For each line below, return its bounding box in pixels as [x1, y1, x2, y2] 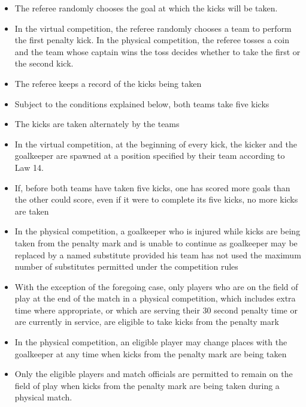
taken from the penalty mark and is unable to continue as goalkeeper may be [14, 236, 298, 249]
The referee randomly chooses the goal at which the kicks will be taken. [14, 2, 278, 14]
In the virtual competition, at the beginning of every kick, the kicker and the [14, 137, 297, 150]
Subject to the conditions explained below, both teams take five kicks [14, 97, 269, 110]
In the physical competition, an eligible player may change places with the [14, 336, 287, 348]
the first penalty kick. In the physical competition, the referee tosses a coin [14, 34, 289, 46]
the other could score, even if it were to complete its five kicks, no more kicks [14, 193, 298, 206]
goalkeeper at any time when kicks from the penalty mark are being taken [14, 347, 287, 360]
